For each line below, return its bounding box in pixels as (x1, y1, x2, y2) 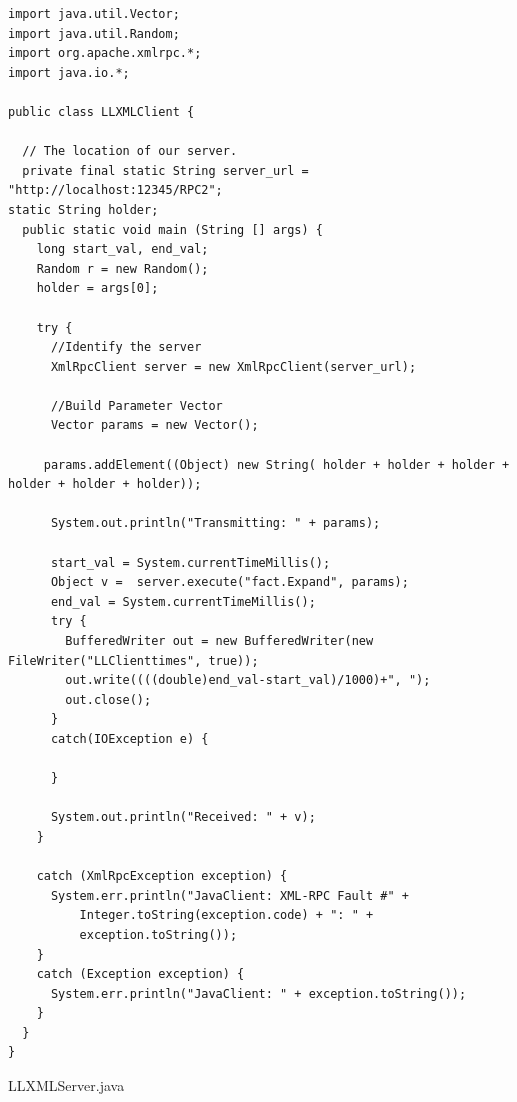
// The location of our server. (22, 144, 238, 159)
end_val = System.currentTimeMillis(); (50, 594, 316, 609)
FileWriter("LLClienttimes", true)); (8, 653, 259, 668)
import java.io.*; (8, 65, 130, 80)
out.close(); (65, 692, 152, 707)
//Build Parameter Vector (50, 398, 223, 413)
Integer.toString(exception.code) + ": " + (79, 908, 374, 923)
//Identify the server (50, 340, 202, 355)
